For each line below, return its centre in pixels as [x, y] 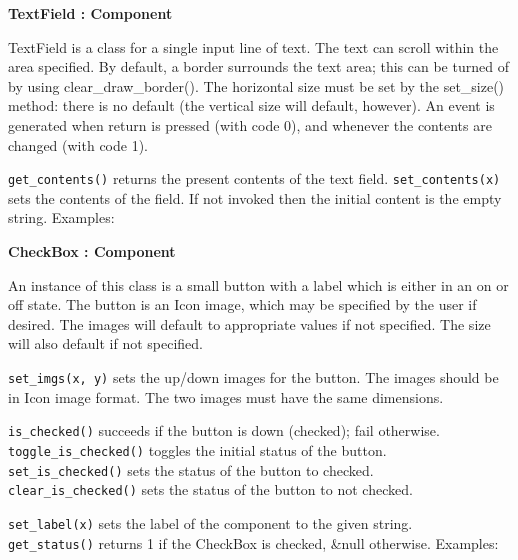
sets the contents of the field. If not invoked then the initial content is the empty [255, 197]
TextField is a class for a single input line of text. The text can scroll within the [253, 46]
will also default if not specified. [106, 343]
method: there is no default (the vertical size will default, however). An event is [251, 105]
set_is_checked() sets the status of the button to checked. [191, 469]
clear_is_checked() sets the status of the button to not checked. [210, 489]
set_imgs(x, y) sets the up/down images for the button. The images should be [253, 376]
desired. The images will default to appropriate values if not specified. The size [249, 323]
